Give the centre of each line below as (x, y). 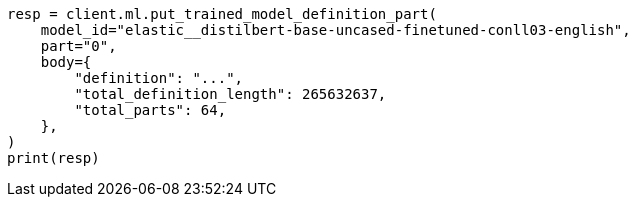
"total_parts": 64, (150, 110)
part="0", (78, 46)
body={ (66, 62)
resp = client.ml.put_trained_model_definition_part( (222, 14)
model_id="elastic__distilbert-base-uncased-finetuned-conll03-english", (335, 30)
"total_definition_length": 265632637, (230, 94)
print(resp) (53, 158)
